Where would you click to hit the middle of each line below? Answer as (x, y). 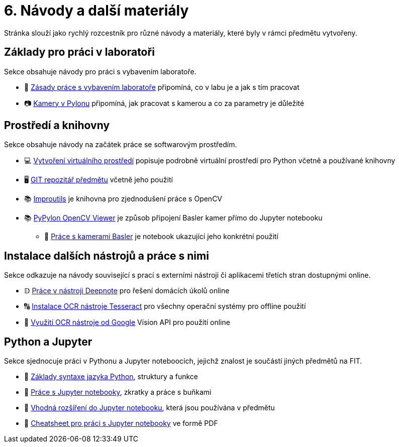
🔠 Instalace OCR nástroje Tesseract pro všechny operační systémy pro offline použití (165, 306)
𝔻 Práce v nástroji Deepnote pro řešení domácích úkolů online (127, 291)
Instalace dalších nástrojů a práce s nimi (107, 256)
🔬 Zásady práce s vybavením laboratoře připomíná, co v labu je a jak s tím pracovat (162, 87)
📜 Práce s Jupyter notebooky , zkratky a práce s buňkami (118, 392)
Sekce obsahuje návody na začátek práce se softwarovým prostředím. (121, 145)
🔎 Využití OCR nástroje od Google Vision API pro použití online (127, 322)
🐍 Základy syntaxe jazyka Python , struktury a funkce (111, 377)
